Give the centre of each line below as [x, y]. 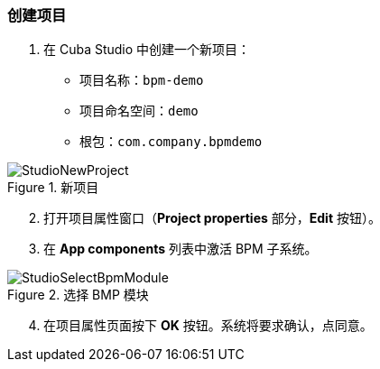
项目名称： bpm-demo [142, 80]
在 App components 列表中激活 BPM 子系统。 [181, 249]
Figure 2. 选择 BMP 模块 [78, 295]
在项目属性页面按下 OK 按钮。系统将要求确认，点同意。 [208, 326]
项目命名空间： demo [139, 111]
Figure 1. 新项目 [53, 188]
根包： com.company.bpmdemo [171, 142]
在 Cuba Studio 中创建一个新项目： [147, 50]
